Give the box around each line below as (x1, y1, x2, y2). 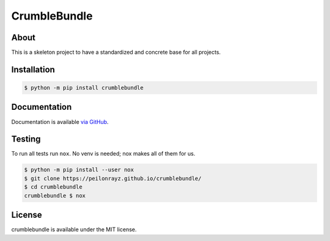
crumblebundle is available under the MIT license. (11, 226, 137, 233)
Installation (11, 64, 55, 74)
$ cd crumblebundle (24, 184, 82, 190)
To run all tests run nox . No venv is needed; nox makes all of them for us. (11, 150, 196, 157)
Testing (11, 134, 41, 145)
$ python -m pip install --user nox (24, 167, 134, 173)
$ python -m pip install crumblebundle (24, 84, 144, 92)
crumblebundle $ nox (24, 192, 86, 199)
